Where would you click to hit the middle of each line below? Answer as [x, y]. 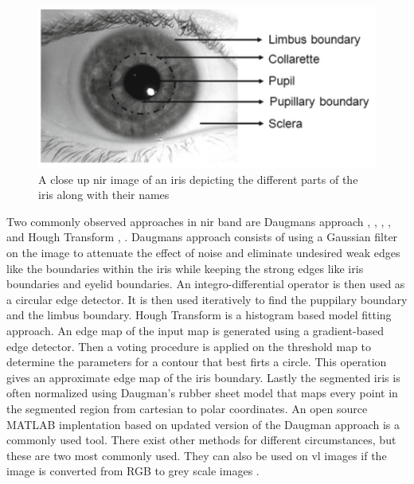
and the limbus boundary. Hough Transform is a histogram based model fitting [199, 315]
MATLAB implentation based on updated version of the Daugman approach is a [203, 424]
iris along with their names [104, 195]
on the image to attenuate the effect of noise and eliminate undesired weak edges [203, 252]
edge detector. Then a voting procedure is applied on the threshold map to [189, 346]
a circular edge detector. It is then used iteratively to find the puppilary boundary [207, 299]
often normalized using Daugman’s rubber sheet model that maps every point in [202, 393]
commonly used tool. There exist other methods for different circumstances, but [201, 440]
